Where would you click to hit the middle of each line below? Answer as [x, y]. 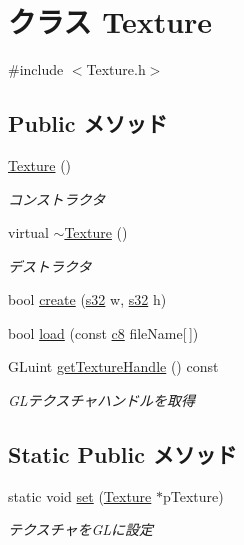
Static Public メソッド [122, 454]
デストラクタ [50, 265]
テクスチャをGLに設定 [81, 529]
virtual [28, 232]
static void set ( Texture [80, 495]
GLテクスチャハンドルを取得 [102, 400]
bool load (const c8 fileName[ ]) [103, 332]
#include [36, 69]
